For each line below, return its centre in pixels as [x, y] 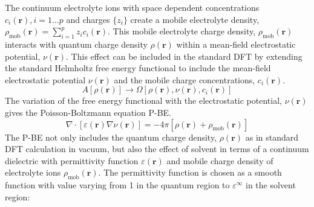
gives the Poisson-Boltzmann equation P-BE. [88, 112]
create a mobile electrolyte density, [195, 19]
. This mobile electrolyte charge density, [182, 31]
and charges [88, 19]
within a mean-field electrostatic [236, 44]
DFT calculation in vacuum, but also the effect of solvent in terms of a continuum [157, 149]
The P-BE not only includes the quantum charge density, [111, 137]
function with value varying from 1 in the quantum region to [117, 185]
